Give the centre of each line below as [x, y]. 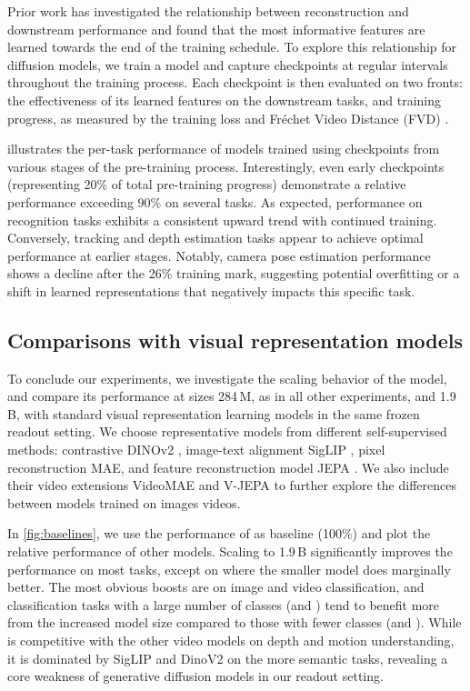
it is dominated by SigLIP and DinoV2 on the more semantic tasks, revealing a [228, 658]
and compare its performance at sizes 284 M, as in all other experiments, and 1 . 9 [232, 396]
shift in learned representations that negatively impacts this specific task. [211, 290]
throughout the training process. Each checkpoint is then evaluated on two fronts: [235, 82]
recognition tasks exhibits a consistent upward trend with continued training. [222, 220]
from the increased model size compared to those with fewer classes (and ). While [235, 622]
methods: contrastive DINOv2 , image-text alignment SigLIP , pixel [196, 450]
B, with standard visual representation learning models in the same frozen [214, 413]
